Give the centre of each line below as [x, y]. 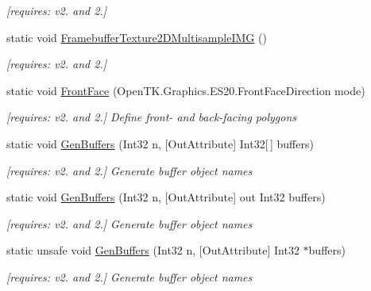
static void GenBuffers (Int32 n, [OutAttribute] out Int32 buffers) [166, 197]
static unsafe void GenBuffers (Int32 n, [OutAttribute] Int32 [153, 250]
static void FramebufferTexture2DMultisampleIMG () [137, 37]
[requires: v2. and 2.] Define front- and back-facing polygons [152, 117]
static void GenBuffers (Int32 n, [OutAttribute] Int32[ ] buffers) [160, 143]
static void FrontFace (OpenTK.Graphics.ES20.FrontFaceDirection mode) [186, 90]
